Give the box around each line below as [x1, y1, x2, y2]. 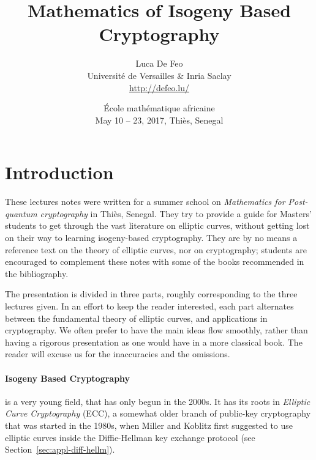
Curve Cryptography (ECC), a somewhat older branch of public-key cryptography [5, 407, 311, 420]
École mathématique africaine [103, 102, 215, 114]
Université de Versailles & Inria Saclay [87, 69, 231, 81]
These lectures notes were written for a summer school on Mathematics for [5, 195, 285, 208]
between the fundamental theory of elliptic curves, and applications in [5, 311, 268, 324]
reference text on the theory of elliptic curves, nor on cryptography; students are [5, 243, 307, 256]
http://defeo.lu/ [129, 81, 190, 94]
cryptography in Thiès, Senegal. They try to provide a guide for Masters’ [40, 207, 312, 220]
